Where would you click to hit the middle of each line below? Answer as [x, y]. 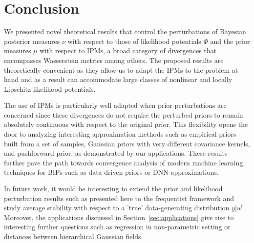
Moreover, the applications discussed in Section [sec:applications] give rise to [119, 217]
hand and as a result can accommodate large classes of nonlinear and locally [118, 79]
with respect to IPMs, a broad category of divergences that [128, 51]
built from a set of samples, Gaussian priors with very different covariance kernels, [127, 143]
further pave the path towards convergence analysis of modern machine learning [124, 162]
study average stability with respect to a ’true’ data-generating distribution [117, 208]
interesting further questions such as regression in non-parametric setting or [117, 227]
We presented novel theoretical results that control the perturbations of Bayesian [125, 31]
